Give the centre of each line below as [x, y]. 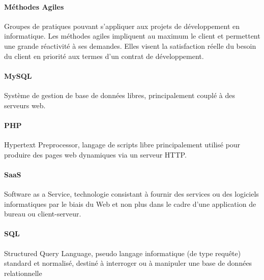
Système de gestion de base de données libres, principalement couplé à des [120, 95]
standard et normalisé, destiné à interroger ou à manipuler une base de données [128, 263]
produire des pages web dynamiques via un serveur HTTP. [95, 154]
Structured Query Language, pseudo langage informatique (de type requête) [123, 253]
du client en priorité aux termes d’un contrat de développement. [104, 56]
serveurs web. [25, 105]
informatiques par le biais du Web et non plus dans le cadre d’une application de [130, 204]
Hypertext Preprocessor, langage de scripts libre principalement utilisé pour [122, 144]
